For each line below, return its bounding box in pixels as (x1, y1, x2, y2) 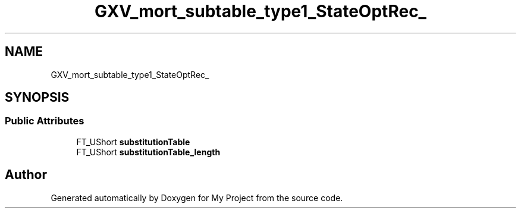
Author (5, 167, 47, 183)
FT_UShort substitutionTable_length (76, 146, 221, 157)
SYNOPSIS (5, 90, 70, 105)
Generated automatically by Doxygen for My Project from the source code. (51, 192, 343, 203)
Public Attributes (5, 115, 84, 127)
